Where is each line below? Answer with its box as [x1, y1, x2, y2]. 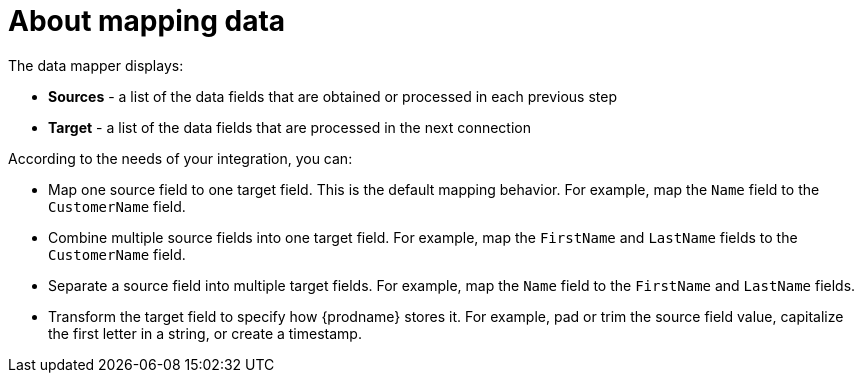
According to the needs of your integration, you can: [8, 149, 353, 167]
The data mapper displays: [8, 56, 184, 74]
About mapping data [8, 4, 286, 38]
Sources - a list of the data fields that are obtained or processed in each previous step [48, 87, 617, 105]
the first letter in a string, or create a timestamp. [48, 324, 362, 342]
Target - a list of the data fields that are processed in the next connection [48, 118, 531, 136]
